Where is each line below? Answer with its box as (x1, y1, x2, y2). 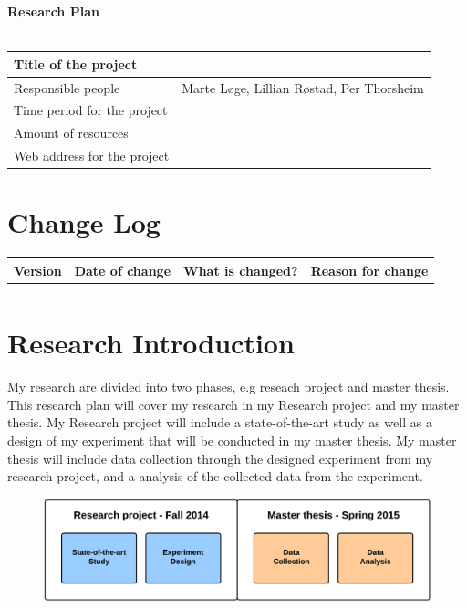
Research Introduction (7, 324, 295, 362)
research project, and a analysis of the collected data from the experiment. (7, 467, 423, 486)
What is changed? (183, 260, 298, 279)
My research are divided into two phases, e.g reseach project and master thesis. (7, 377, 450, 396)
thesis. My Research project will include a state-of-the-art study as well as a (7, 413, 432, 432)
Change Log (7, 204, 161, 241)
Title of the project (14, 54, 138, 73)
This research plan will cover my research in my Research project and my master (7, 394, 460, 414)
